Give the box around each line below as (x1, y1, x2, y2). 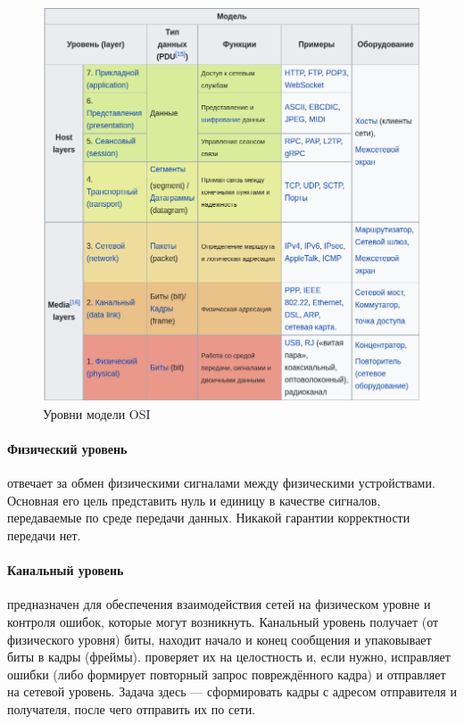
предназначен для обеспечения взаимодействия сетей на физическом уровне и (7, 595, 431, 613)
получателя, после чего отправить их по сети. (7, 699, 256, 718)
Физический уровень (7, 439, 128, 457)
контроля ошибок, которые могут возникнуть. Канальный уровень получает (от (7, 612, 439, 630)
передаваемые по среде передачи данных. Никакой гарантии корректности (7, 508, 410, 527)
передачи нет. (7, 525, 81, 544)
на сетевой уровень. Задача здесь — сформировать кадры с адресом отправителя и (7, 682, 457, 701)
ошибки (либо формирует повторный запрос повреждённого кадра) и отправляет (7, 664, 446, 683)
